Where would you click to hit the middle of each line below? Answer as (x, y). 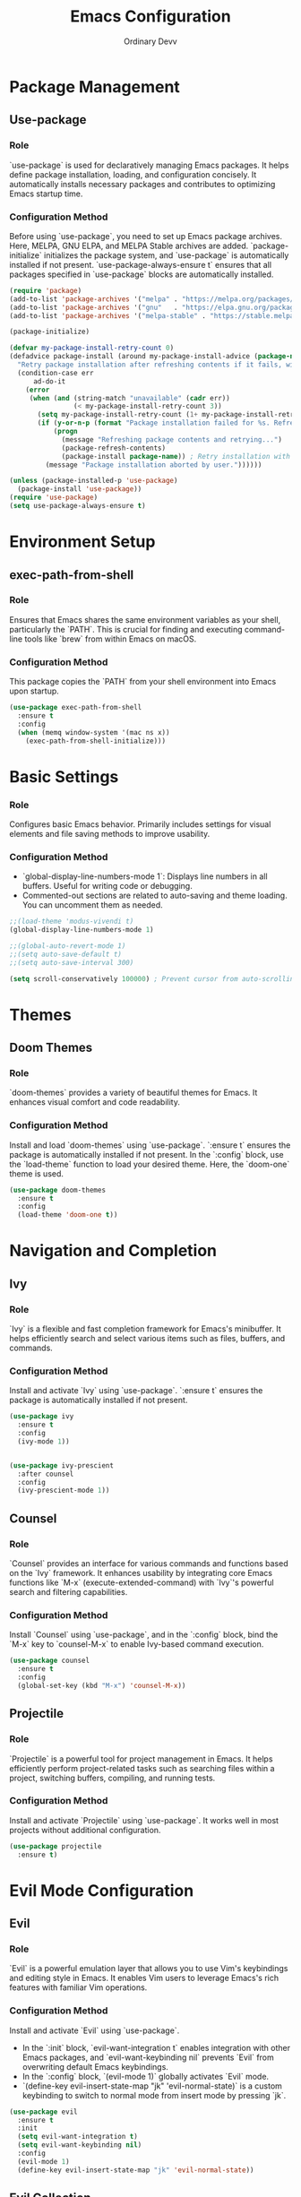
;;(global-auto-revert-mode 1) (68, 946)
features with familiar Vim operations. (78, 1987)
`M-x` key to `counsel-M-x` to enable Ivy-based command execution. (137, 1644)
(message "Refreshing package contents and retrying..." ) (172, 439)
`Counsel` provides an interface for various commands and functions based (149, 1564)
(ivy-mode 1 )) (43, 1441)
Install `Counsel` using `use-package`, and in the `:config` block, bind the (144, 1635)
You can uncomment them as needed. (92, 905)
